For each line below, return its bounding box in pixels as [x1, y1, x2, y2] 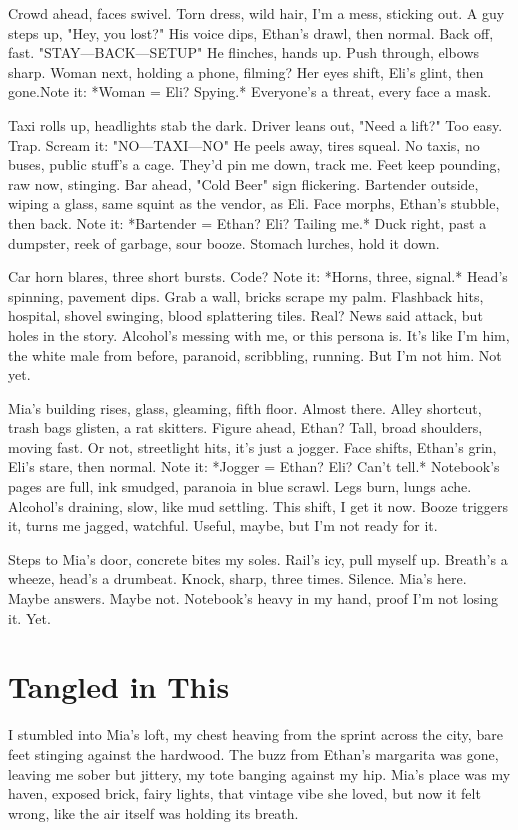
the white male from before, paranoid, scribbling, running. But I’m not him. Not [8, 344, 502, 365]
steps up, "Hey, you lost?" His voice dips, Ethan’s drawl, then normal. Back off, [8, 22, 494, 43]
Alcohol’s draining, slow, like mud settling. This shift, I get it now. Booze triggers [8, 495, 509, 516]
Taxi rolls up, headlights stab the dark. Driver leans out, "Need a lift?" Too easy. [8, 114, 503, 135]
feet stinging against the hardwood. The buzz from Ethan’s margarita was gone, [8, 743, 499, 764]
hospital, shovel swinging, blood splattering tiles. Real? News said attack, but [8, 305, 483, 326]
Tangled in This [8, 666, 230, 707]
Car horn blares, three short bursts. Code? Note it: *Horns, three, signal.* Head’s [8, 266, 508, 287]
